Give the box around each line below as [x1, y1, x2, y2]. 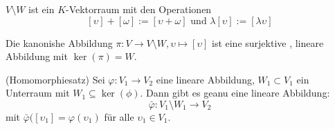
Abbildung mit [6, 49, 68, 63]
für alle [104, 109, 134, 123]
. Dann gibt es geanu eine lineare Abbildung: [140, 86, 330, 100]
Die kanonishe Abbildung [6, 35, 113, 50]
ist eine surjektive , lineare [211, 35, 324, 50]
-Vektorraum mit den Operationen [66, 2, 212, 16]
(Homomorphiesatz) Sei [6, 72, 105, 86]
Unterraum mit [6, 86, 70, 100]
